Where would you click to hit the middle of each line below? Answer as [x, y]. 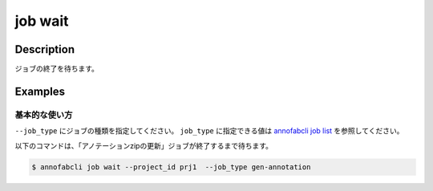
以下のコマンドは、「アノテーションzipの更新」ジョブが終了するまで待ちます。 [144, 145]
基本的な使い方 [44, 115]
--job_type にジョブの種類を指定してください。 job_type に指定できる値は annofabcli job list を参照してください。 [209, 131]
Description [45, 49]
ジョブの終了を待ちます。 [57, 69]
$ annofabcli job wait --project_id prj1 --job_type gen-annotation [171, 167]
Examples [40, 91]
